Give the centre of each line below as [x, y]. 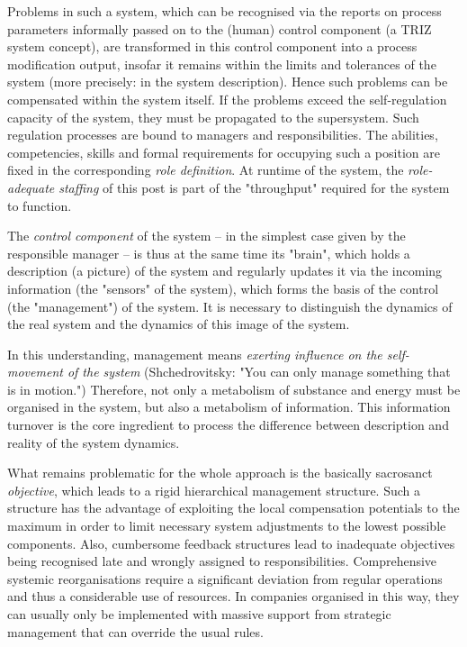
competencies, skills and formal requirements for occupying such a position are [224, 152]
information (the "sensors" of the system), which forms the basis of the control [223, 288]
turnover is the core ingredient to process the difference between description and [228, 425]
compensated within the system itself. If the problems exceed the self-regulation [227, 99]
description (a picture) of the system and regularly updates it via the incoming [225, 271]
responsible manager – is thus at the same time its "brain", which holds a [209, 253]
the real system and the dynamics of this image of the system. [179, 324]
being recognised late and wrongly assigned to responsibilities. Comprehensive [222, 561]
